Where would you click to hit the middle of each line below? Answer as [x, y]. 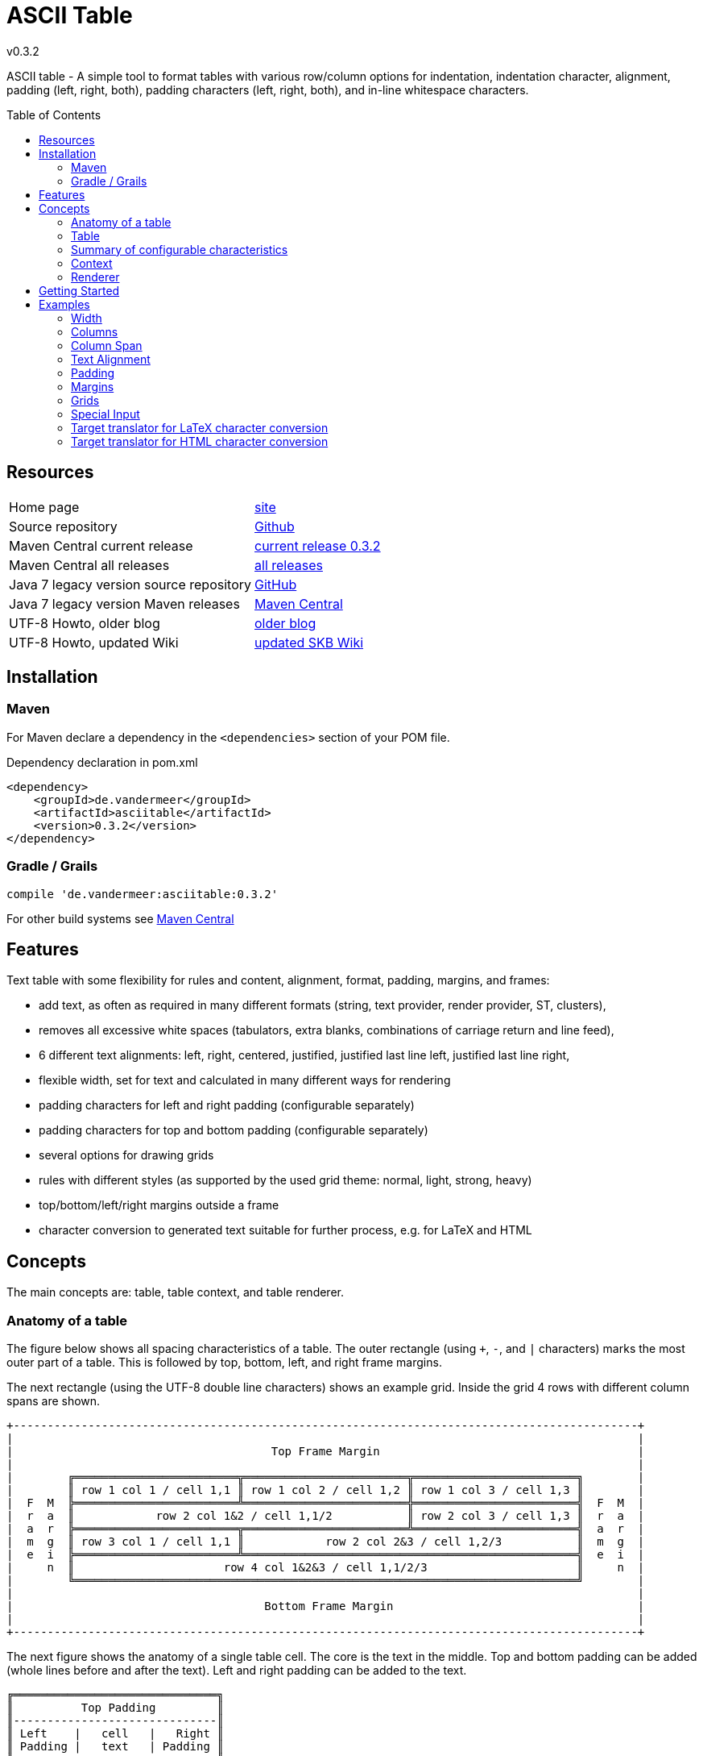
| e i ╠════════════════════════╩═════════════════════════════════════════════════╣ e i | [326, 1554]
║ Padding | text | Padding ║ [115, 1746]
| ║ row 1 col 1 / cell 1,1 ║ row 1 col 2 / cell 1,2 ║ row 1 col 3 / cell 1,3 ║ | [326, 1490]
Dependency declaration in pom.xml [102, 762]
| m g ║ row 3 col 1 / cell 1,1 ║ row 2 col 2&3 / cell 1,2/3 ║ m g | [326, 1542]
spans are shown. [54, 1401]
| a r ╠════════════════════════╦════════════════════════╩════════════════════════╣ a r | [326, 1529]
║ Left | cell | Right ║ [115, 1733]
